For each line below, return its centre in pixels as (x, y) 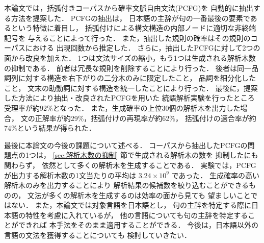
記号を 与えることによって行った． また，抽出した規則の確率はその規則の (127, 38)
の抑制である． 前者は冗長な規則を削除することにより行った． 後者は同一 (128, 68)
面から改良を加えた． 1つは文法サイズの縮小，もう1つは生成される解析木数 (130, 57)
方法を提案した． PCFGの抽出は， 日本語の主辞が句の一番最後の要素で (130, 18)
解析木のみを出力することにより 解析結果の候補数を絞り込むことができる (127, 185)
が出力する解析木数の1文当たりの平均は (70, 175)
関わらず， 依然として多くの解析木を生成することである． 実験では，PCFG (130, 165)
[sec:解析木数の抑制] (85, 155)
